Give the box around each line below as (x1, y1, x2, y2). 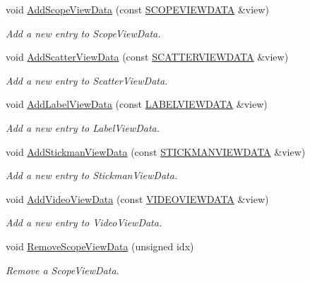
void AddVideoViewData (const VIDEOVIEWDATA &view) (6, 191, 269, 206)
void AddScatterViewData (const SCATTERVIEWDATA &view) (6, 49, 289, 64)
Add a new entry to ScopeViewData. (6, 25, 161, 40)
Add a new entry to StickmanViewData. (6, 168, 178, 183)
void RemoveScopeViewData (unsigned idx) (6, 238, 194, 253)
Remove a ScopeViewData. (6, 262, 119, 277)
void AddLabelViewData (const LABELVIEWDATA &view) (6, 97, 268, 111)
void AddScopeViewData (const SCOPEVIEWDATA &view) (6, 2, 269, 16)
